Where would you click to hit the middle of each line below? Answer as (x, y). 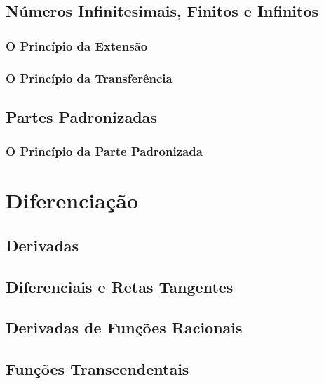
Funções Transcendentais (97, 369)
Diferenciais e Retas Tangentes (120, 286)
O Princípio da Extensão (77, 45)
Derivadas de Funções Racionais (124, 327)
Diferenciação (72, 200)
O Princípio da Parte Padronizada (104, 151)
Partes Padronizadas (81, 116)
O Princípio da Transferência (89, 78)
